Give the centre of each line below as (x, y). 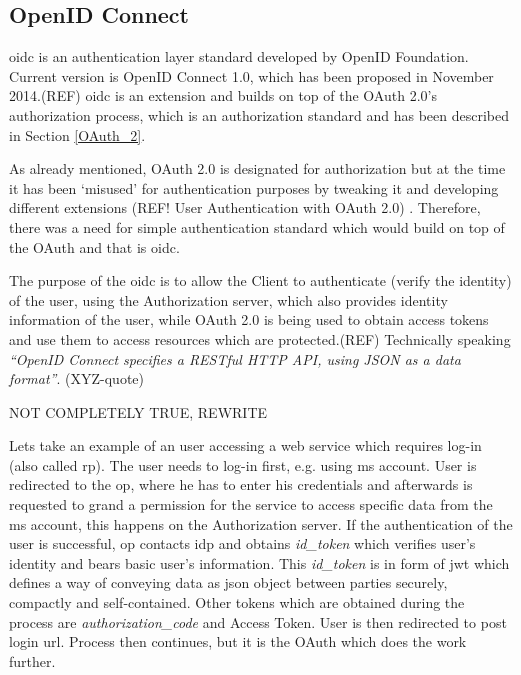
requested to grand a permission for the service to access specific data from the (251, 504)
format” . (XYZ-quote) (76, 378)
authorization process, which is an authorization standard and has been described (259, 114)
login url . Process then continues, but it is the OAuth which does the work (238, 641)
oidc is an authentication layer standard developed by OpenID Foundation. (239, 56)
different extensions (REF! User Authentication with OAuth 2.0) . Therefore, (245, 207)
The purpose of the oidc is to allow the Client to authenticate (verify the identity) (260, 280)
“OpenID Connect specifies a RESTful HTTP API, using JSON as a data (235, 358)
